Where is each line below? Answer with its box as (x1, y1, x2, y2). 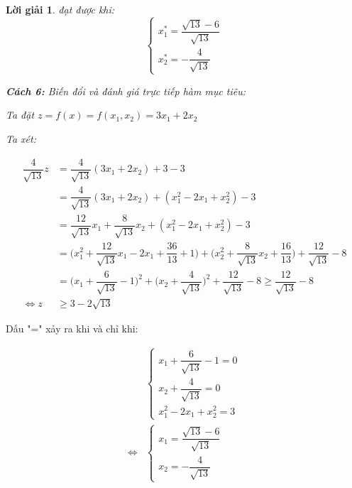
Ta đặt (6, 107, 35, 122)
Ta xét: (6, 131, 36, 146)
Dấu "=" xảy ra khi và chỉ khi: (6, 320, 138, 335)
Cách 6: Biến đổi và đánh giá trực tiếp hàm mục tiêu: (6, 83, 246, 98)
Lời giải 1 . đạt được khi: (6, 2, 115, 16)
